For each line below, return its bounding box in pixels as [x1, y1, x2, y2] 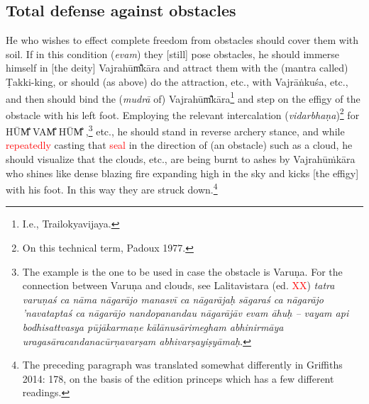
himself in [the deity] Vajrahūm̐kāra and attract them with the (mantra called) [6, 60, 348, 75]
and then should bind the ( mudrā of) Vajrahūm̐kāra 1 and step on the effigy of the [6, 89, 360, 106]
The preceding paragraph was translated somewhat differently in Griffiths [22, 357, 343, 372]
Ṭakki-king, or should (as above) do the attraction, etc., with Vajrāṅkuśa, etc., [6, 74, 348, 89]
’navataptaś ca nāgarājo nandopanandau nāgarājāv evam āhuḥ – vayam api [22, 305, 349, 320]
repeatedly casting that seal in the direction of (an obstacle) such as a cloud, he [6, 138, 353, 152]
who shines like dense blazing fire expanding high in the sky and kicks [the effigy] [6, 165, 359, 180]
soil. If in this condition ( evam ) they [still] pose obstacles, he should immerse [6, 46, 340, 61]
